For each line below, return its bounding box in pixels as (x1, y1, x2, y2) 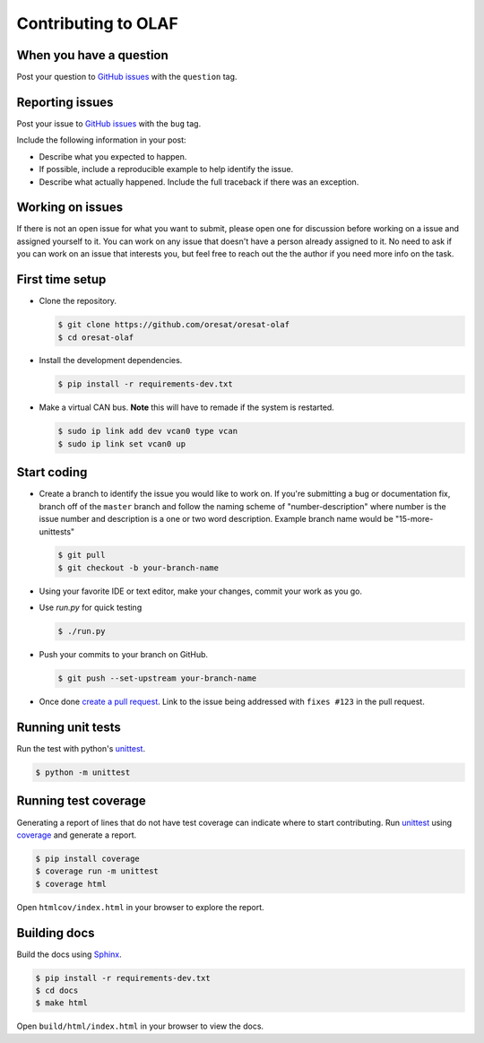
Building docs (16, 925, 95, 941)
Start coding (16, 465, 88, 480)
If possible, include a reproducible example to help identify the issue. (39, 164, 294, 175)
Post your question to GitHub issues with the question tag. (16, 72, 238, 83)
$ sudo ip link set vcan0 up (57, 439, 186, 448)
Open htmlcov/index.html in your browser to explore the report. (16, 901, 264, 912)
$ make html (35, 998, 89, 1008)
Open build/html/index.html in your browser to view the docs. (16, 1021, 264, 1031)
